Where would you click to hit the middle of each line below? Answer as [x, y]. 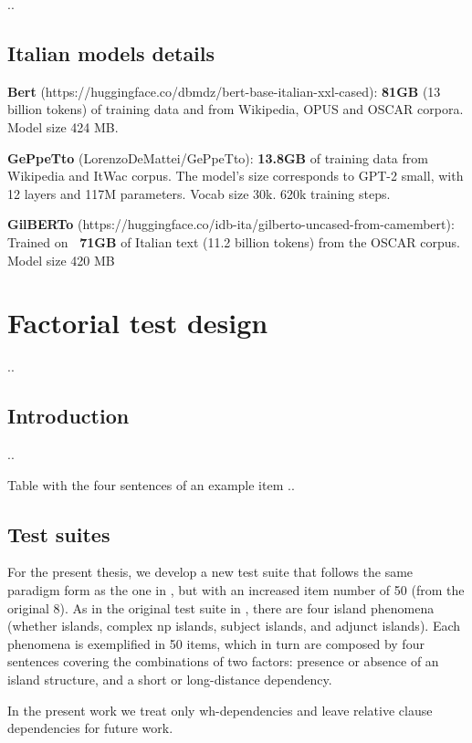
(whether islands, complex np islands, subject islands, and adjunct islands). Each [234, 626]
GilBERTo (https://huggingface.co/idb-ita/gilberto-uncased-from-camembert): [231, 224]
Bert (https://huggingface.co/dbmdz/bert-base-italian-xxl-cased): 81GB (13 [224, 91]
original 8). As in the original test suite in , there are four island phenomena [221, 607]
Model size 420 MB [61, 260]
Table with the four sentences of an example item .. [151, 484]
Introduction [68, 416]
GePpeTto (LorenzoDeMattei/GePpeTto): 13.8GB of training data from [218, 157]
